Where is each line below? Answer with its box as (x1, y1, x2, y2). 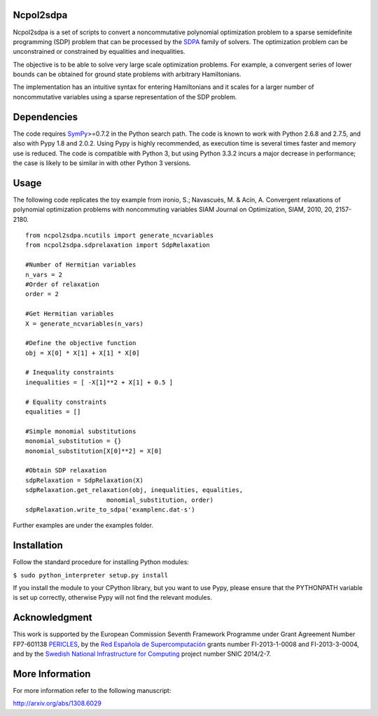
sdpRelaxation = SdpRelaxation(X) (25, 476, 143, 484)
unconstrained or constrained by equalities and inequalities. (13, 48, 185, 56)
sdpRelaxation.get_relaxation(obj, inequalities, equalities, (25, 486, 244, 494)
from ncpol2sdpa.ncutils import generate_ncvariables (25, 232, 213, 239)
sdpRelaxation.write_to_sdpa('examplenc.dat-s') (25, 505, 195, 514)
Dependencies (13, 111, 78, 122)
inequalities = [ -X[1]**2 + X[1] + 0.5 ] (25, 378, 174, 386)
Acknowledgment (13, 612, 92, 624)
